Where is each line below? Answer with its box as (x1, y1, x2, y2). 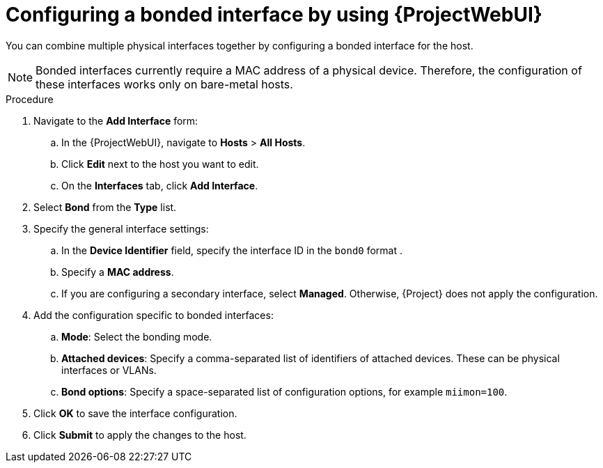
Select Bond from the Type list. (33, 201, 177, 213)
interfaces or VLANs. (61, 364, 157, 376)
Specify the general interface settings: (33, 222, 209, 235)
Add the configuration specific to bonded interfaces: (33, 309, 274, 321)
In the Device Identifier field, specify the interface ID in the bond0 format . (61, 244, 403, 256)
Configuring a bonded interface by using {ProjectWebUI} (6, 3, 542, 26)
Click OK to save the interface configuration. (33, 407, 237, 419)
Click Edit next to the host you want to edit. (61, 157, 259, 170)
